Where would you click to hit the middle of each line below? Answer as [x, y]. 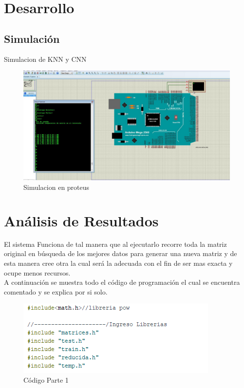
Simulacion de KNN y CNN [45, 59]
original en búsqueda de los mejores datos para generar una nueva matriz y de [121, 253]
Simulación [32, 38]
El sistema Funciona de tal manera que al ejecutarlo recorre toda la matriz [115, 244]
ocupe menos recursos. [37, 272]
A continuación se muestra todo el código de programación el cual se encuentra [122, 282]
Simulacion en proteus [56, 187]
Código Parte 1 [46, 379]
